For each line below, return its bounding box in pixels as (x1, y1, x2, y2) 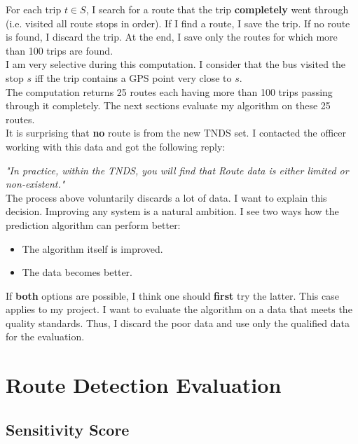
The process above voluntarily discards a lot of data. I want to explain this (6, 190, 327, 204)
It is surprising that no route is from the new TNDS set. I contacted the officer (6, 125, 346, 140)
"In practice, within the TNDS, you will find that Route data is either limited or (6, 162, 349, 177)
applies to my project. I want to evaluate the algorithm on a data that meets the (6, 302, 352, 317)
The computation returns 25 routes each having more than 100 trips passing (6, 84, 333, 99)
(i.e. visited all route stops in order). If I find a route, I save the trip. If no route (6, 15, 350, 30)
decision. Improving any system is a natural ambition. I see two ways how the (6, 204, 339, 218)
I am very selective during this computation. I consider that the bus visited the (6, 57, 346, 71)
